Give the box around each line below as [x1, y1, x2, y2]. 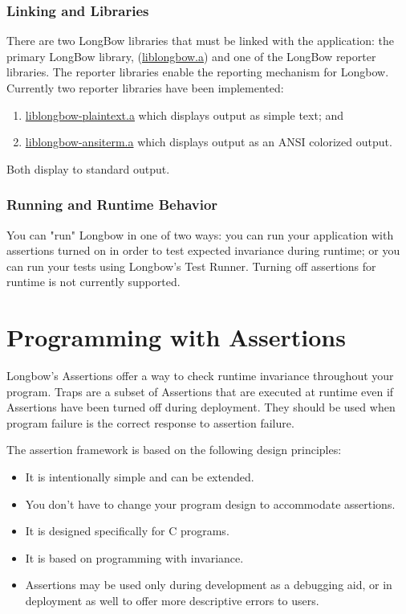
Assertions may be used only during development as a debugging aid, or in [25, 576, 392, 593]
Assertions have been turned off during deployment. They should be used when [6, 399, 396, 415]
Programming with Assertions [6, 321, 346, 354]
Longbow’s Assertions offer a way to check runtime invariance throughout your [6, 367, 394, 384]
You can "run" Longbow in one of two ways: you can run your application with [6, 226, 394, 243]
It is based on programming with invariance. [25, 549, 244, 566]
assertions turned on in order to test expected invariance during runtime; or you [6, 242, 400, 259]
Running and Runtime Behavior [6, 194, 218, 215]
